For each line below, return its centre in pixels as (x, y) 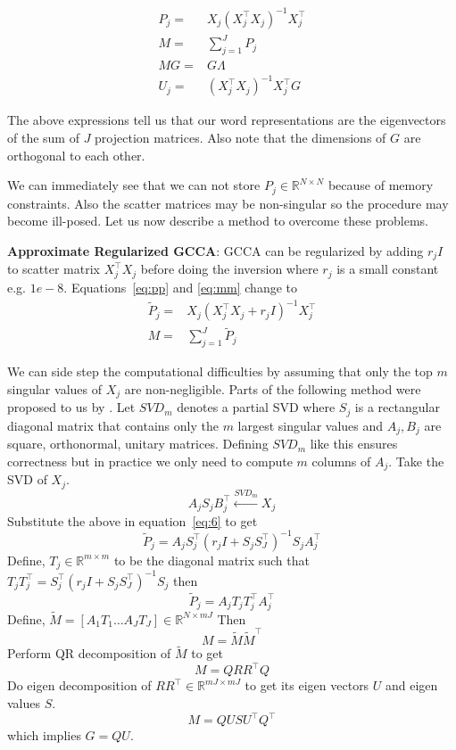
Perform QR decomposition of (89, 653)
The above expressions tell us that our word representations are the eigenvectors (227, 120)
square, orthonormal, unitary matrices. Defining (138, 444)
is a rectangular (397, 407)
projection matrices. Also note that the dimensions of (240, 138)
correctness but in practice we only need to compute (150, 461)
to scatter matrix (54, 269)
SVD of (27, 479)
